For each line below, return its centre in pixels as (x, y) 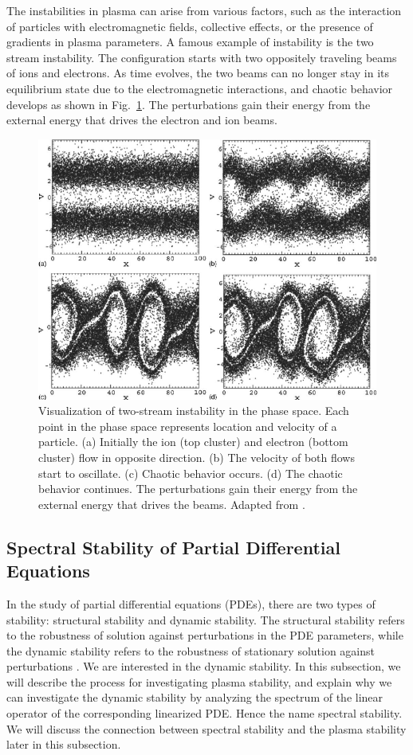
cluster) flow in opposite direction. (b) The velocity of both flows (197, 457)
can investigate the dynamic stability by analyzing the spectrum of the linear (195, 697)
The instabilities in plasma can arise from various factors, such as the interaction (204, 10)
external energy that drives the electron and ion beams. (142, 120)
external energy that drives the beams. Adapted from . (172, 504)
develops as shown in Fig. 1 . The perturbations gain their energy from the (189, 104)
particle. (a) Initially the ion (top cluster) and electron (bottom (193, 442)
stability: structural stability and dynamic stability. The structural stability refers (206, 619)
